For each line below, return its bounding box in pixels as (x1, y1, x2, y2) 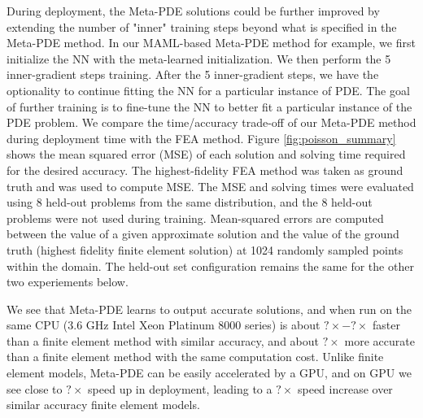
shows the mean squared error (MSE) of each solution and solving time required (7, 146, 406, 163)
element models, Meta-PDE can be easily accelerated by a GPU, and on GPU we (7, 364, 412, 381)
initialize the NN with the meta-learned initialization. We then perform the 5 (7, 50, 391, 67)
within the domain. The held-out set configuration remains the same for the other (7, 257, 414, 274)
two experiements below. (7, 273, 129, 290)
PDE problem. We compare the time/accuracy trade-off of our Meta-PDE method (7, 114, 416, 131)
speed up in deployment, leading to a (88, 380, 273, 397)
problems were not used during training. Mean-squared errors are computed (7, 209, 384, 226)
